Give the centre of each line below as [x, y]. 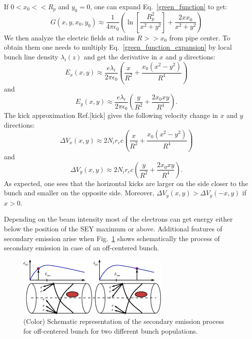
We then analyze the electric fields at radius [69, 37]
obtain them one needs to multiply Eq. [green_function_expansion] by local [118, 47]
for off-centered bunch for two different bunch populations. [111, 330]
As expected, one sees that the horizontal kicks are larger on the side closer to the [126, 183]
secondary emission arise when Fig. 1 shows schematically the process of [112, 238]
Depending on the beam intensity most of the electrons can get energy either [118, 219]
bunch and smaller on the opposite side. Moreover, [79, 193]
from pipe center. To [200, 37]
